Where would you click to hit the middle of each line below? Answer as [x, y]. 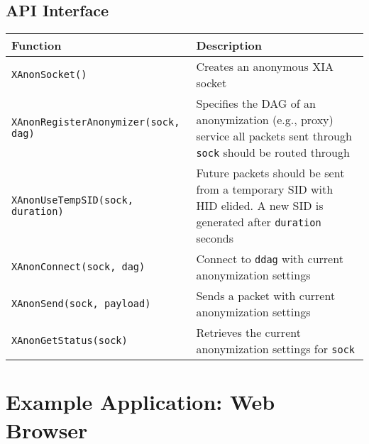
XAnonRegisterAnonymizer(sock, [96, 122]
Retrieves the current [248, 333]
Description [229, 45]
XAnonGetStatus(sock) [70, 341]
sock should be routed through [273, 152]
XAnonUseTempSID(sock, [72, 200]
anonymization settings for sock [276, 349]
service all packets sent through [274, 136]
